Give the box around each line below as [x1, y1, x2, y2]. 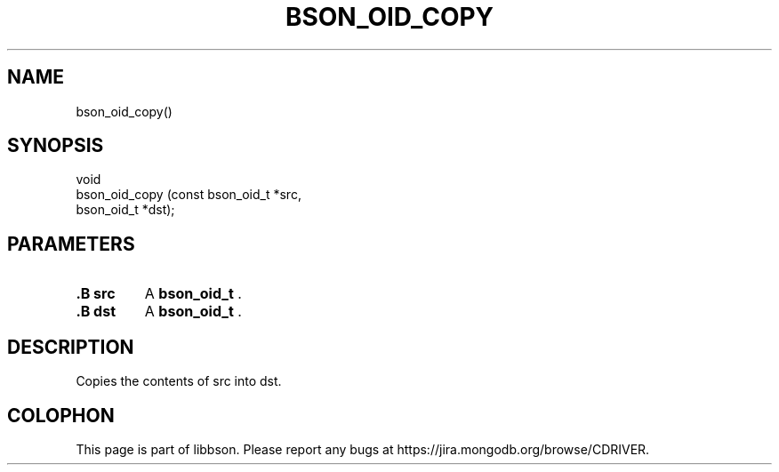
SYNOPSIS [7, 134, 104, 157]
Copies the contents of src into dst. [76, 373, 282, 389]
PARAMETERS [7, 232, 135, 255]
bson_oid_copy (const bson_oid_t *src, [76, 187, 301, 203]
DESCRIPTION [7, 335, 134, 358]
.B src [76, 284, 116, 303]
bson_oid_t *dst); [76, 202, 175, 218]
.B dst [76, 302, 116, 321]
